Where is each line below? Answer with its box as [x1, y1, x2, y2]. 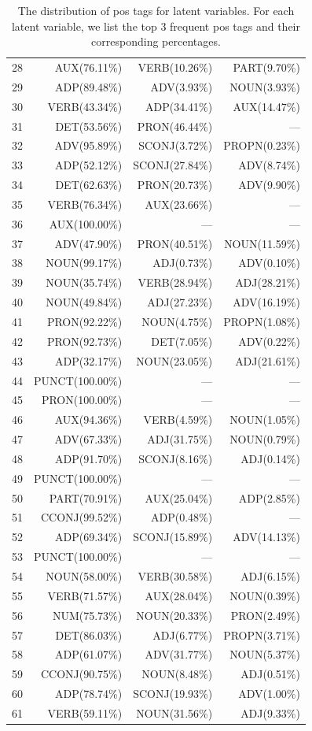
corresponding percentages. [91, 33, 221, 50]
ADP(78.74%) [55, 685, 123, 702]
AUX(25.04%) [145, 489, 213, 506]
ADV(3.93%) [150, 78, 213, 95]
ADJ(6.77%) [152, 626, 213, 643]
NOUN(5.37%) [229, 646, 300, 662]
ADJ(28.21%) [235, 274, 300, 291]
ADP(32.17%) [55, 352, 123, 369]
